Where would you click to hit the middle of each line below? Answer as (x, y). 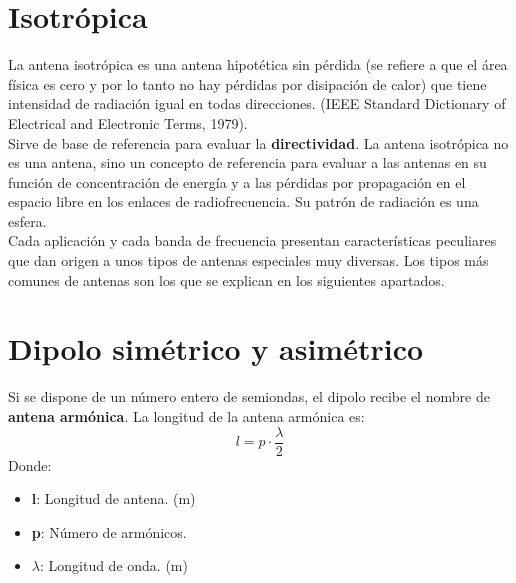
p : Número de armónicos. (109, 531)
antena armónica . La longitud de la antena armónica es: (186, 415)
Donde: (30, 464)
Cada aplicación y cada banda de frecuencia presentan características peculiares (252, 240)
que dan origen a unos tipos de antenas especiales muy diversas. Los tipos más (248, 260)
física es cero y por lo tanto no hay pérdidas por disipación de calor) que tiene (247, 83)
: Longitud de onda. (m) (113, 565)
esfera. (27, 220)
